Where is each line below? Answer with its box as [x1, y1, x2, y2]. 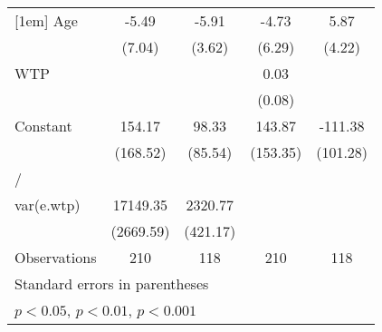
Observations [14, 247, 97, 268]
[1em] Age [14, 10, 78, 31]
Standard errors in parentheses [14, 273, 209, 294]
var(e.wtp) [14, 194, 81, 215]
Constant [14, 115, 72, 136]
